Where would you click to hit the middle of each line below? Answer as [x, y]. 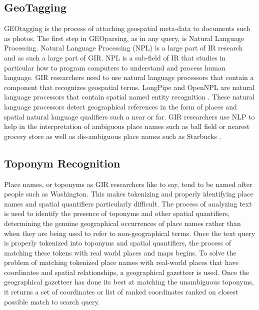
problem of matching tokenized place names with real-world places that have [121, 262]
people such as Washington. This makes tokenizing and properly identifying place [129, 194]
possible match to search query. [52, 301]
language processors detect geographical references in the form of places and [120, 106]
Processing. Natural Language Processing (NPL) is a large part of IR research [123, 48]
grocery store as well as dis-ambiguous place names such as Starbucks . [113, 136]
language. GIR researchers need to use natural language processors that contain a [129, 77]
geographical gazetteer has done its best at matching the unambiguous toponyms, [129, 282]
